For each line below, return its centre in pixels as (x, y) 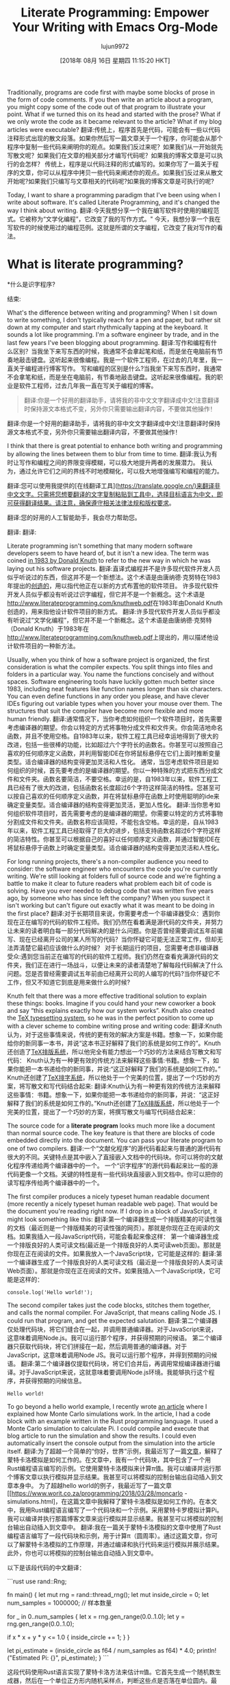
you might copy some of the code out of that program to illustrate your (106, 107)
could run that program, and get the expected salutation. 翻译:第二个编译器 (112, 1320)
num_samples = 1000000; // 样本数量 (60, 1603)
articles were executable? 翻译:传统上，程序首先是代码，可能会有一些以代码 (114, 129)
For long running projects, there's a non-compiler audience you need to (108, 861)
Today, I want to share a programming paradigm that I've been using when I (114, 194)
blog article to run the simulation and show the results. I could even (102, 1436)
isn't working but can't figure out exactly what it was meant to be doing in (111, 905)
